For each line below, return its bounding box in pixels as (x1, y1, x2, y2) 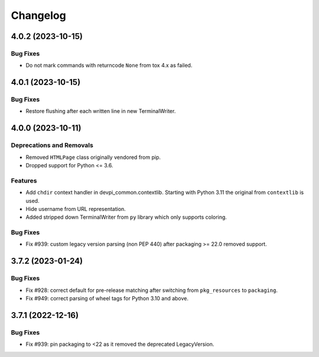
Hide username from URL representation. (25, 205, 126, 212)
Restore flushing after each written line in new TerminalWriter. (25, 108, 176, 115)
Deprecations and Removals (11, 141, 94, 150)
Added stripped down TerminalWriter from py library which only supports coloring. (25, 213, 227, 221)
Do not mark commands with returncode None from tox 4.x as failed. (25, 62, 193, 69)
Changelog (11, 9, 66, 22)
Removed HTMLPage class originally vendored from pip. (25, 154, 161, 161)
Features (11, 176, 37, 184)
